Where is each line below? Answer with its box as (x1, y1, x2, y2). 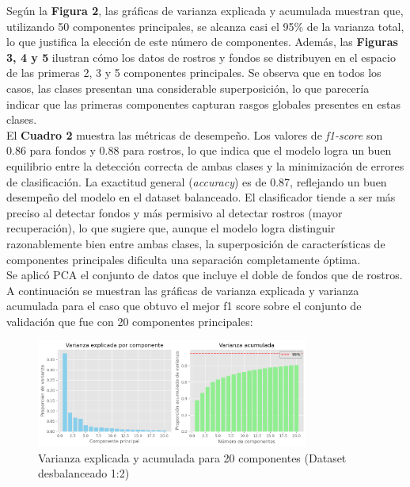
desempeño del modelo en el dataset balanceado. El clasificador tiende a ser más (6, 189, 396, 205)
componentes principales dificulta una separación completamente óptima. (6, 251, 361, 267)
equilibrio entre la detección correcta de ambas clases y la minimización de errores (6, 157, 404, 174)
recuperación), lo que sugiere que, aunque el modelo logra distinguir (6, 220, 336, 236)
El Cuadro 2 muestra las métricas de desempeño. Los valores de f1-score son (6, 126, 383, 143)
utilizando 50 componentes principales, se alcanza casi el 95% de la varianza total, (6, 17, 404, 34)
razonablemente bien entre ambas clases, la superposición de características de (6, 235, 385, 251)
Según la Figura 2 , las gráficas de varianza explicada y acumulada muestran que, (6, 2, 404, 18)
